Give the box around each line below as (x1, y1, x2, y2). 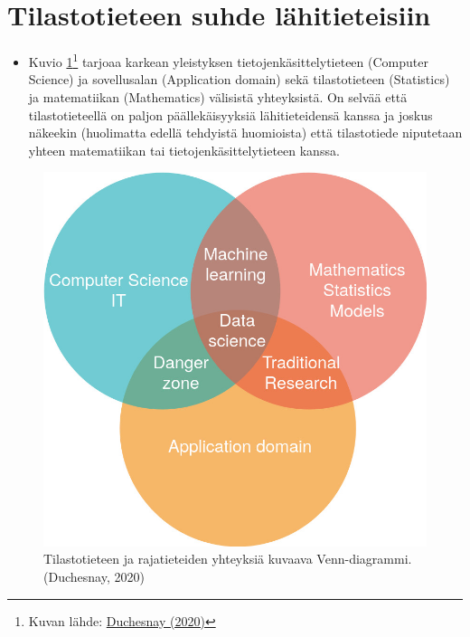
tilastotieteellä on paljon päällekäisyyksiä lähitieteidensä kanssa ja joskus (28, 105, 433, 124)
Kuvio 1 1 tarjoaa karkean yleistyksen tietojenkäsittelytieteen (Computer (28, 50, 428, 71)
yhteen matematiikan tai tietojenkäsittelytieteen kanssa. (28, 140, 340, 159)
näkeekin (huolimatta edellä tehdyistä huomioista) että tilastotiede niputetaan (28, 123, 463, 142)
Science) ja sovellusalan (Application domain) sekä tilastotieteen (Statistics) (28, 70, 450, 89)
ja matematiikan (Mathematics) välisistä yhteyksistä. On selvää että (28, 87, 408, 106)
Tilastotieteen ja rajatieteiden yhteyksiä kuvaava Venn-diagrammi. (43, 549, 412, 568)
